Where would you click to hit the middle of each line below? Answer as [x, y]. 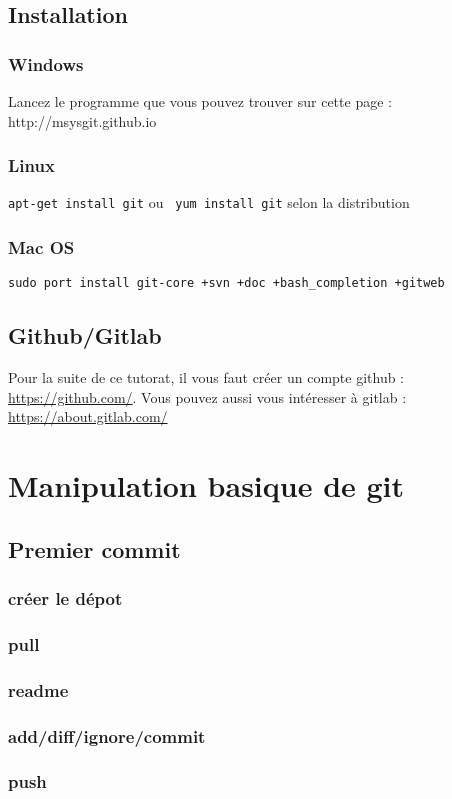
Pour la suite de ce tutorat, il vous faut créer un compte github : [206, 377]
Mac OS [41, 246]
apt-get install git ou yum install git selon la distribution [209, 202]
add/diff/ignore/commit [107, 735]
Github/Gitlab [85, 335]
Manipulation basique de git [206, 485]
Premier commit [94, 548]
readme [38, 689]
